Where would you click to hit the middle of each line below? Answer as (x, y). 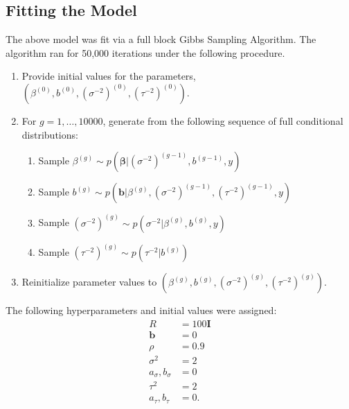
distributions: (50, 134)
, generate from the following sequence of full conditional (223, 120)
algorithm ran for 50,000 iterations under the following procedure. (145, 52)
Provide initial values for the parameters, (109, 76)
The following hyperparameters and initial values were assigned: (141, 310)
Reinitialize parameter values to (89, 282)
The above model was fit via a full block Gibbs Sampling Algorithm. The (161, 39)
